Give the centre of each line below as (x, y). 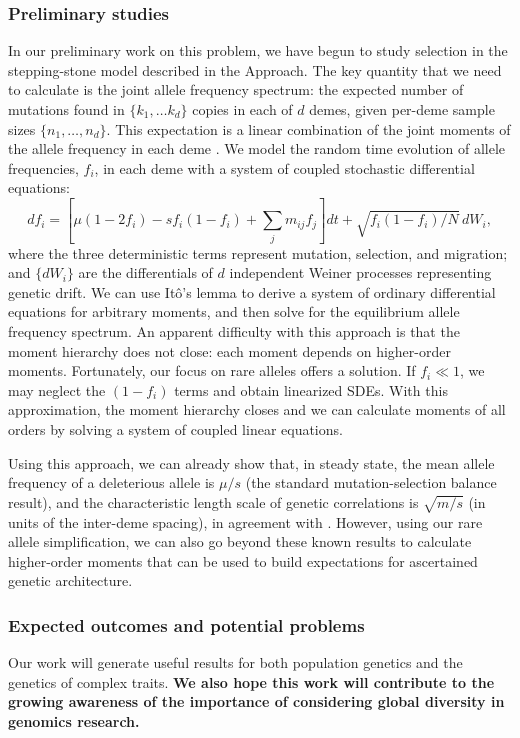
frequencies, (43, 167)
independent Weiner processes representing (360, 272)
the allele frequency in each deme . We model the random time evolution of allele (257, 148)
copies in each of (242, 109)
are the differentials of (145, 272)
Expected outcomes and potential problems (186, 624)
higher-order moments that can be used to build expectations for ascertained (243, 560)
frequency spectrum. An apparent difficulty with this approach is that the (234, 331)
